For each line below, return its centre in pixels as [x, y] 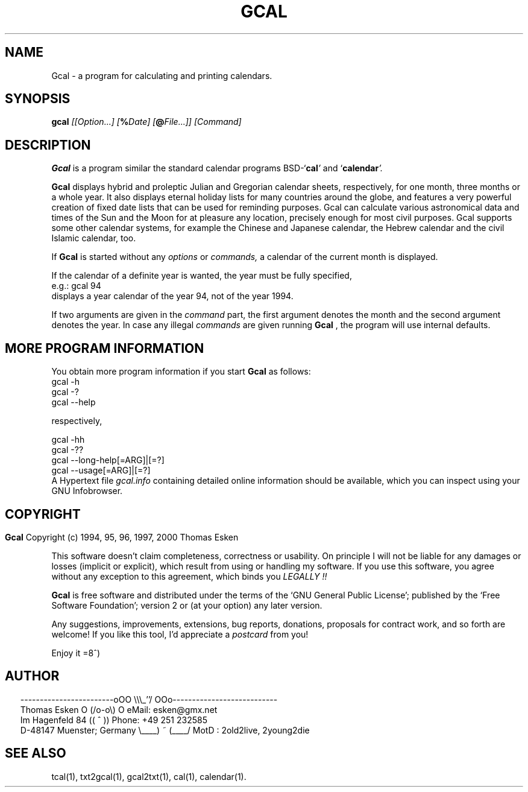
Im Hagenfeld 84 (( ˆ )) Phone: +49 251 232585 [114, 720]
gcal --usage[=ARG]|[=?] [101, 470]
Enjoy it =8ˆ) [76, 653]
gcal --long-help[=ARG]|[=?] [108, 460]
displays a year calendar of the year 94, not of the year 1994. [172, 296]
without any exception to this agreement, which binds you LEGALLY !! [189, 576]
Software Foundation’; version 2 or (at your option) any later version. [187, 605]
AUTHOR [32, 676]
